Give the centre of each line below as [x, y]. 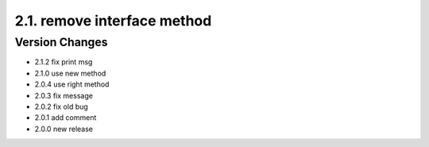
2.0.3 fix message [64, 95]
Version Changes [61, 42]
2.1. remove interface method [113, 21]
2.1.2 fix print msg [64, 62]
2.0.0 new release [64, 129]
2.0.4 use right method [72, 84]
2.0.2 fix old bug [62, 106]
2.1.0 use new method [70, 73]
